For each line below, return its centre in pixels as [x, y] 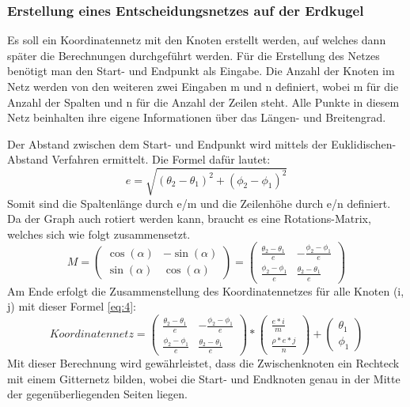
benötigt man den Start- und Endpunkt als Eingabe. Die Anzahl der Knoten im [201, 71]
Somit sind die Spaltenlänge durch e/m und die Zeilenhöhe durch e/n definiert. [199, 203]
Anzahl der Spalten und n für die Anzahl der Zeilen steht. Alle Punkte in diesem [203, 102]
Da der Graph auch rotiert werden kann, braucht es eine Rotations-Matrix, [189, 219]
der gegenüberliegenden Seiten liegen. [97, 394]
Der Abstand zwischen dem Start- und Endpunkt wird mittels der [167, 143]
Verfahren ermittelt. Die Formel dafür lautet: [161, 159]
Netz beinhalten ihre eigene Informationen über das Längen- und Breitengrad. [197, 117]
